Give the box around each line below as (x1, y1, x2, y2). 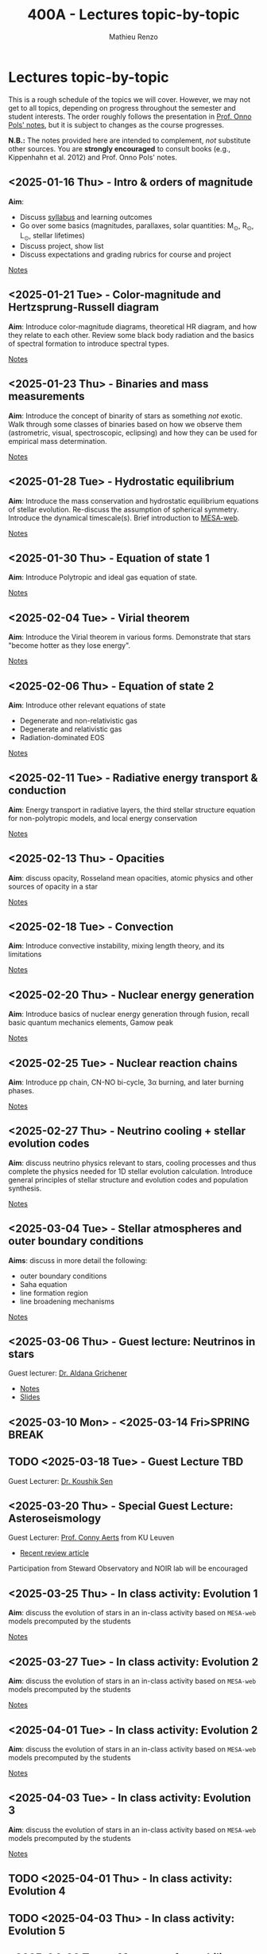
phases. (8, 1086, 34, 1096)
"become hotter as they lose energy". (8, 641, 131, 650)
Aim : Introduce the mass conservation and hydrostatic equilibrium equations (8, 496, 259, 505)
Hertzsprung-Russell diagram (8, 300, 159, 314)
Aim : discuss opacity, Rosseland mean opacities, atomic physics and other (8, 873, 253, 882)
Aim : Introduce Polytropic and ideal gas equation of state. (8, 572, 198, 583)
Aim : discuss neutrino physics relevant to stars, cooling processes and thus (8, 1158, 257, 1167)
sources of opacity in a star (8, 881, 98, 891)
